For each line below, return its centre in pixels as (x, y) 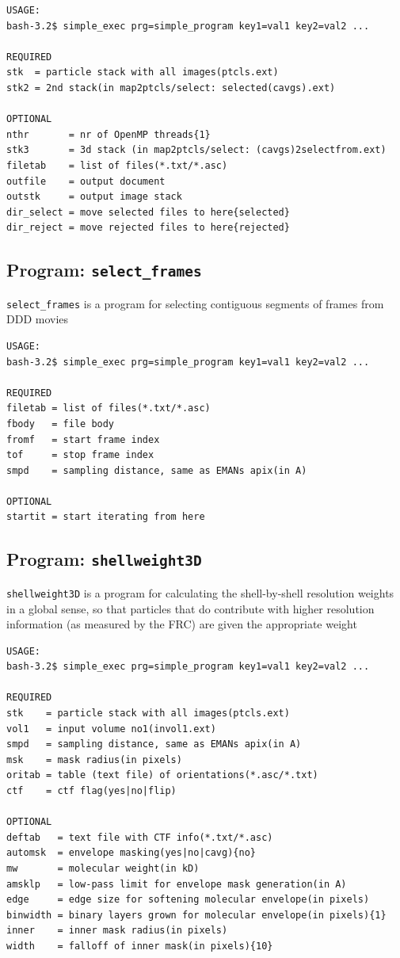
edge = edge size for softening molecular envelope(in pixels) (188, 900)
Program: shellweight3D (104, 559)
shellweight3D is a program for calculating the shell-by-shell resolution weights (200, 592)
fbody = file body (61, 424)
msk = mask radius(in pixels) (94, 760)
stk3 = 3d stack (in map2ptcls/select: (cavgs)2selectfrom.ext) (196, 150)
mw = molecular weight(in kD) (103, 868)
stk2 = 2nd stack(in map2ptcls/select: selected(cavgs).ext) (171, 88)
